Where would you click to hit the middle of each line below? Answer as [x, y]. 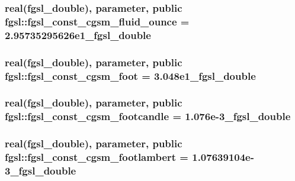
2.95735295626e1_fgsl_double [78, 35]
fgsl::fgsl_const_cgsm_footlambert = [97, 157]
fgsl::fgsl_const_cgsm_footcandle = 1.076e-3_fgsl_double [148, 116]
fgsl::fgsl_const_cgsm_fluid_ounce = [97, 21]
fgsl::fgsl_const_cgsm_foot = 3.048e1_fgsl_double [130, 75]
